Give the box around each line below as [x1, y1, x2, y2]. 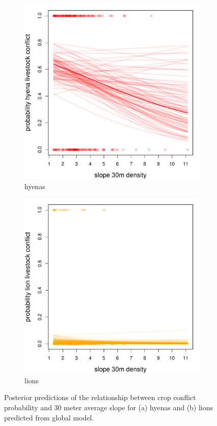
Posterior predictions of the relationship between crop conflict [4, 392, 196, 403]
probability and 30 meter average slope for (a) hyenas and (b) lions [4, 402, 213, 412]
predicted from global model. [4, 412, 94, 422]
